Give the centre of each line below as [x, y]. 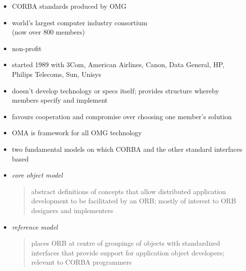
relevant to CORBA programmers [82, 262]
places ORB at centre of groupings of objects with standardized [126, 243]
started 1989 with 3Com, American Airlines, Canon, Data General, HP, [118, 64]
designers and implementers [72, 210]
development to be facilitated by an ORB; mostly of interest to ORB [134, 201]
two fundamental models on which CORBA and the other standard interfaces [127, 149]
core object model [37, 175]
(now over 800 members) [49, 32]
